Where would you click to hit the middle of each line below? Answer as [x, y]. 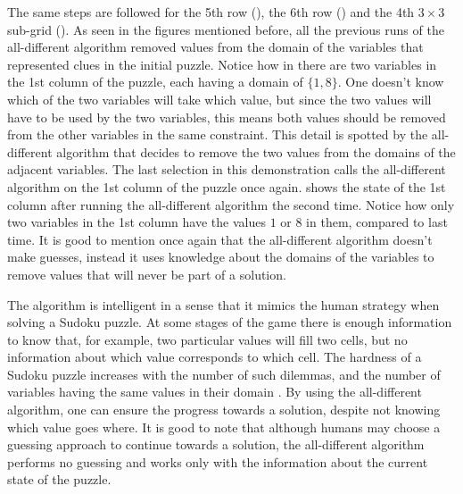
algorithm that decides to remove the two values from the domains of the [256, 151]
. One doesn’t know [391, 82]
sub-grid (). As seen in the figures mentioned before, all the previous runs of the [226, 29]
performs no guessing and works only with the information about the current [218, 461]
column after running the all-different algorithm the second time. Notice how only [231, 204]
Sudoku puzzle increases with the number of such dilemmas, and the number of [224, 374]
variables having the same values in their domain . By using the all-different [215, 392]
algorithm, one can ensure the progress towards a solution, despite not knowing [224, 410]
